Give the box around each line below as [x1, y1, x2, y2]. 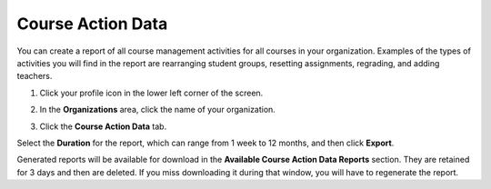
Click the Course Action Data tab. [39, 121, 167, 132]
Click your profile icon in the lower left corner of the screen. [39, 87, 264, 98]
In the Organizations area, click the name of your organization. [39, 104, 276, 115]
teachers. [16, 71, 53, 82]
